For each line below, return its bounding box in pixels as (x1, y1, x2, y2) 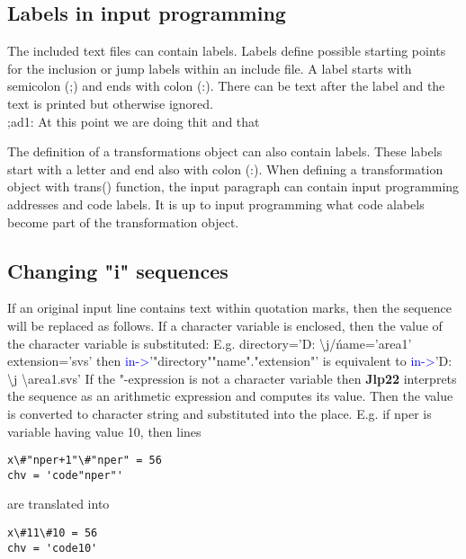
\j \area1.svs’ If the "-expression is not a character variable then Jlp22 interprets (7, 368, 457, 387)
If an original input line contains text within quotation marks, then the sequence (7, 298, 452, 317)
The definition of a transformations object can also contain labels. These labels (7, 142, 443, 161)
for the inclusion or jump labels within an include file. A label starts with (7, 58, 412, 77)
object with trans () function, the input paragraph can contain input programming (7, 177, 460, 196)
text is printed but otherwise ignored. (7, 93, 213, 112)
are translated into (7, 494, 110, 513)
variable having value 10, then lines (7, 421, 202, 440)
